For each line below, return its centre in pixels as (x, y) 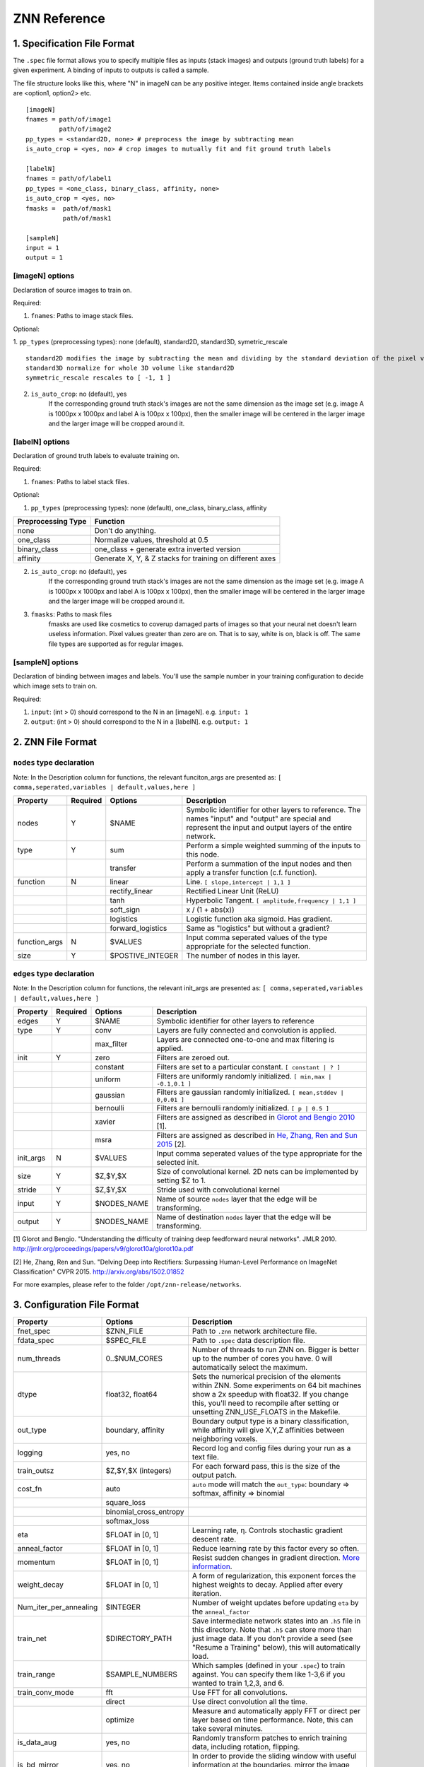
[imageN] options (44, 276)
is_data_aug (37, 1742)
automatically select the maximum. (250, 1368)
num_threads (39, 1358)
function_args (40, 942)
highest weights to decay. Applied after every (267, 1585)
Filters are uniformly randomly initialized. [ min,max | (244, 1076)
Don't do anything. (125, 531)
